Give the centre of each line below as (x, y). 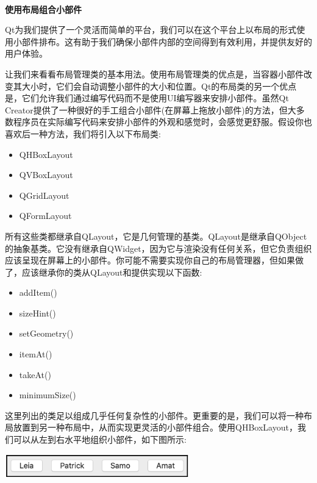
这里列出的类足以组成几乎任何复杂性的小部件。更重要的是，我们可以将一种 (154, 415)
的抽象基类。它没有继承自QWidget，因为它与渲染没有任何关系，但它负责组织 (158, 248)
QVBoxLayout (46, 175)
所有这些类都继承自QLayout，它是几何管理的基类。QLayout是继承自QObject (156, 236)
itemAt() (36, 354)
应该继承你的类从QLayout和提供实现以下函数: (112, 272)
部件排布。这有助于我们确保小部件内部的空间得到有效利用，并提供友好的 (167, 41)
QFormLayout (45, 216)
